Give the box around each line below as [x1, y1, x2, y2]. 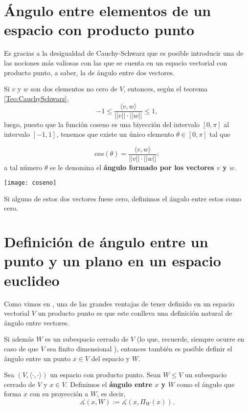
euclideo [4, 270, 60, 290]
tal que [209, 129, 230, 139]
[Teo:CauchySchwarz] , [4, 93, 69, 103]
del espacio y [91, 353, 130, 363]
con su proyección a [29, 388, 89, 399]
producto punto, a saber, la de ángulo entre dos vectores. [4, 67, 175, 77]
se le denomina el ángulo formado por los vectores [50, 162, 214, 172]
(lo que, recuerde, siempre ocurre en [136, 334, 245, 344]
